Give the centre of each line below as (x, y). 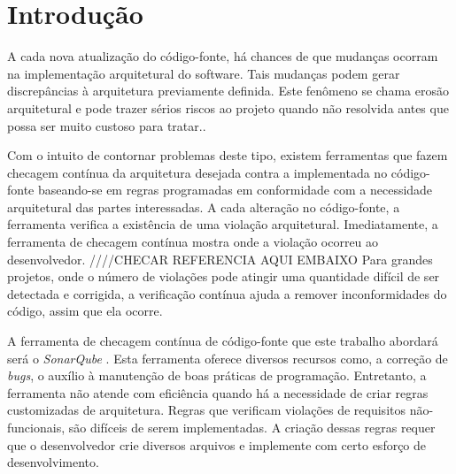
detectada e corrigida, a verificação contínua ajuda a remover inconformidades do (227, 293)
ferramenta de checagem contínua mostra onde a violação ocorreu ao (193, 242)
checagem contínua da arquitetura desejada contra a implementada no (197, 172)
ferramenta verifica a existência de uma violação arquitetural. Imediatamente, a (223, 224)
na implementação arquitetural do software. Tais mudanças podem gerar (204, 73)
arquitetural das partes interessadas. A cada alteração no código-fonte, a (204, 206)
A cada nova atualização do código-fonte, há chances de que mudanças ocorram (223, 56)
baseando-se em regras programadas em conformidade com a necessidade (235, 190)
